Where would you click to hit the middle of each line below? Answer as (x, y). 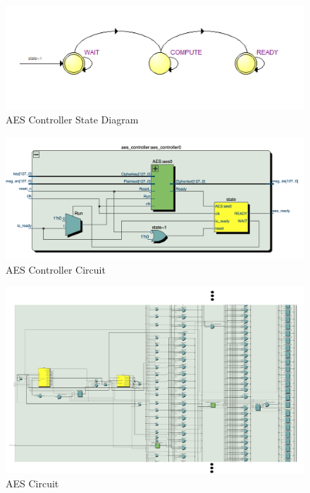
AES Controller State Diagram (72, 120)
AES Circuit (32, 483)
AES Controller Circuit (56, 269)
